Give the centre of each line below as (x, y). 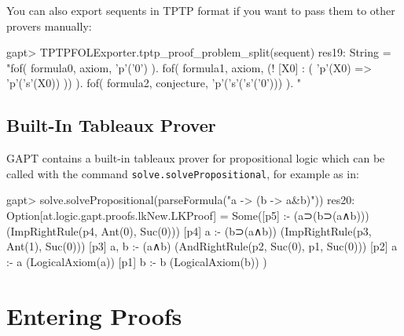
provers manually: (49, 26)
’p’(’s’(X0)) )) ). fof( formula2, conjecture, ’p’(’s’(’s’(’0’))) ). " (154, 83)
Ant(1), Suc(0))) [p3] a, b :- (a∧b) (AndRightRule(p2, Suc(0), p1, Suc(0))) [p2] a (202, 246)
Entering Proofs (94, 315)
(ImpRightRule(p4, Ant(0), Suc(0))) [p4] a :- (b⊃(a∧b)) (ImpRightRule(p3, (189, 230)
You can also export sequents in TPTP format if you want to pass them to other (201, 10)
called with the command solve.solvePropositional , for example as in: (183, 173)
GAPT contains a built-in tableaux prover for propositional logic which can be (196, 158)
